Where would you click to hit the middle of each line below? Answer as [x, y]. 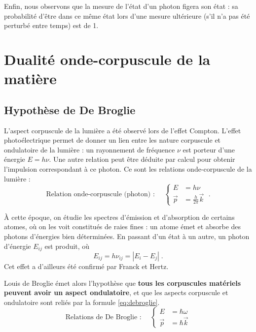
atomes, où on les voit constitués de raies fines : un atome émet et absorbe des [123, 226]
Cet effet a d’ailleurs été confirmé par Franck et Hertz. [86, 266]
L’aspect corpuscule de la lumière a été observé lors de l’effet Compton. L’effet [123, 130]
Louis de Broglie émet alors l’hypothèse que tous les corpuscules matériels [123, 283]
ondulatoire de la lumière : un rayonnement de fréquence [90, 149]
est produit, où [67, 246]
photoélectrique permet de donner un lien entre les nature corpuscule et [112, 140]
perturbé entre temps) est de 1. [51, 25]
